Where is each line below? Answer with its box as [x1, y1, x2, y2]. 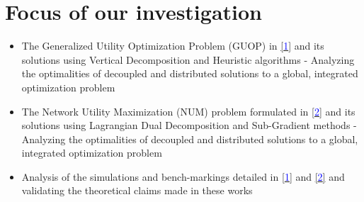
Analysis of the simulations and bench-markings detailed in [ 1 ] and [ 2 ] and [21, 169, 345, 184]
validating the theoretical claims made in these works [21, 183, 253, 198]
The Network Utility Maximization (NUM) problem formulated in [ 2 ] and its [21, 103, 356, 118]
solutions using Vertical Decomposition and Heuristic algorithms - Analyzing [21, 52, 355, 67]
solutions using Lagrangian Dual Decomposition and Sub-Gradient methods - [21, 118, 357, 133]
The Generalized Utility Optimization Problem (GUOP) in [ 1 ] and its [21, 38, 324, 53]
